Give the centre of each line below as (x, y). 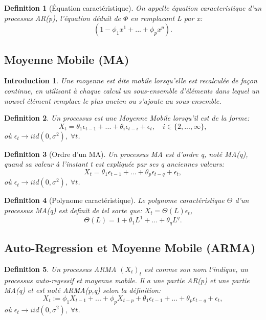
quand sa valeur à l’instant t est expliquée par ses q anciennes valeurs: (114, 164)
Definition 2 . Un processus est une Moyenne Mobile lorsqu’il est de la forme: (127, 118)
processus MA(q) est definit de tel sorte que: (73, 210)
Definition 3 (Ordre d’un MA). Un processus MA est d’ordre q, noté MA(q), (126, 154)
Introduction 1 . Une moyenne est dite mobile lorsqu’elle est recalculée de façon (131, 81)
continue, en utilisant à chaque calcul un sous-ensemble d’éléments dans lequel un (132, 90)
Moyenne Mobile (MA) (67, 59)
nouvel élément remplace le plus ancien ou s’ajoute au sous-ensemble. (113, 100)
